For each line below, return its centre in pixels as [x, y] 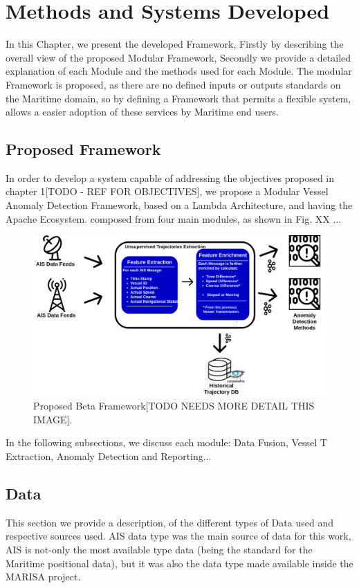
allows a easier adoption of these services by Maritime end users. [142, 112]
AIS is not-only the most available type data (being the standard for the [159, 549]
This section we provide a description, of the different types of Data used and [169, 522]
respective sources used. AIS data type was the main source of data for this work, [178, 536]
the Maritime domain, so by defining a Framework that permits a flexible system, [178, 98]
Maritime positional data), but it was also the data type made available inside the [179, 563]
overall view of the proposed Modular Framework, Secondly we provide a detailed [178, 57]
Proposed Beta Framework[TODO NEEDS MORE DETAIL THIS [174, 406]
